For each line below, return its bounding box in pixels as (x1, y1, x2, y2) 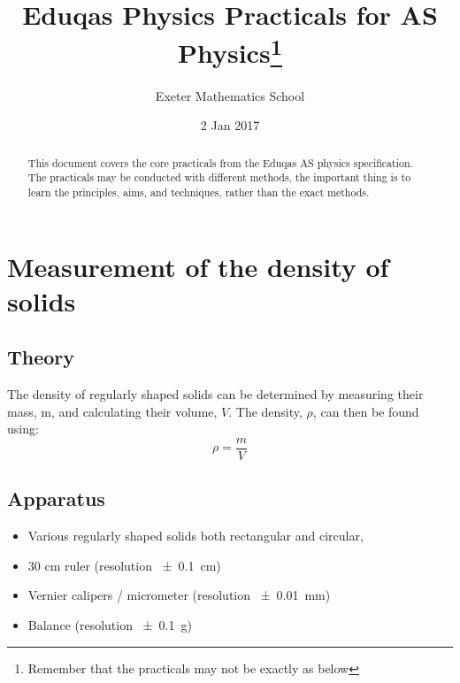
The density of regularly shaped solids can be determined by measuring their (7, 385, 424, 403)
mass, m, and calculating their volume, (7, 402, 218, 420)
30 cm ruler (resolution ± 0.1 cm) (27, 556, 221, 574)
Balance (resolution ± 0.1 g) (27, 616, 192, 633)
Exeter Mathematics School (155, 86, 305, 104)
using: (7, 419, 39, 438)
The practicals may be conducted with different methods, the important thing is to (27, 170, 411, 185)
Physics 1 (177, 31, 283, 71)
